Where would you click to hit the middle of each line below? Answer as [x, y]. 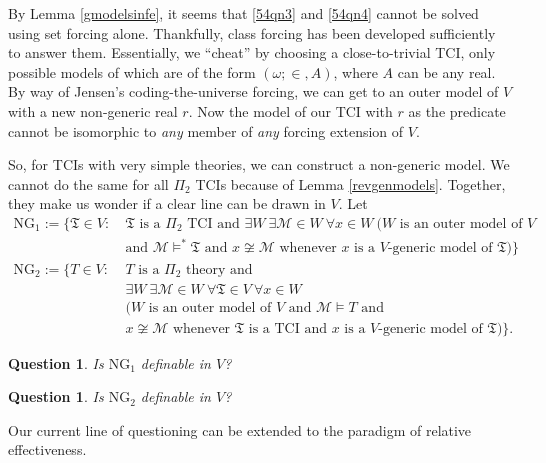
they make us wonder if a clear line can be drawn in [167, 203]
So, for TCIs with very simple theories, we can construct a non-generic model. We [259, 164]
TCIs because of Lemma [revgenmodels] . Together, [350, 183]
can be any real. [446, 71]
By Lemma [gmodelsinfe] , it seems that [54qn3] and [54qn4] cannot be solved [243, 13]
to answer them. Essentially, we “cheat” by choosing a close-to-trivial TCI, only [252, 52]
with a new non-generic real [93, 110]
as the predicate [457, 110]
